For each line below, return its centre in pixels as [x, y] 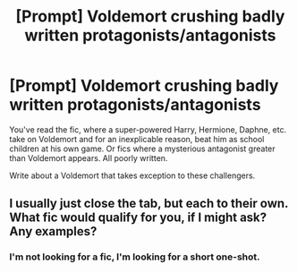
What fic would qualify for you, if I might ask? [138, 218]
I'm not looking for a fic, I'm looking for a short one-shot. [135, 257]
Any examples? [53, 231]
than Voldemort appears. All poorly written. [89, 157]
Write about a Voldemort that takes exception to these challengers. [132, 175]
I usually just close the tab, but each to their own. [149, 204]
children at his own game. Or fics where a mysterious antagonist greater [142, 149]
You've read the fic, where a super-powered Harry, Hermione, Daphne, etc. [148, 129]
